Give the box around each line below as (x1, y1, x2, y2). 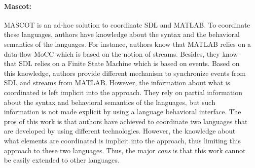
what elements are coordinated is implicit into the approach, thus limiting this (4, 135, 241, 145)
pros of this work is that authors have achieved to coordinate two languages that (4, 116, 248, 126)
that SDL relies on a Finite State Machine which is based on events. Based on (4, 58, 240, 68)
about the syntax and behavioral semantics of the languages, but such (4, 97, 216, 107)
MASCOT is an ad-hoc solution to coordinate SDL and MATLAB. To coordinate (4, 19, 250, 30)
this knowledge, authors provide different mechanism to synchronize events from (4, 67, 246, 78)
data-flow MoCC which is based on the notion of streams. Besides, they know (4, 48, 238, 59)
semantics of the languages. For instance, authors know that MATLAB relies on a (4, 38, 251, 49)
